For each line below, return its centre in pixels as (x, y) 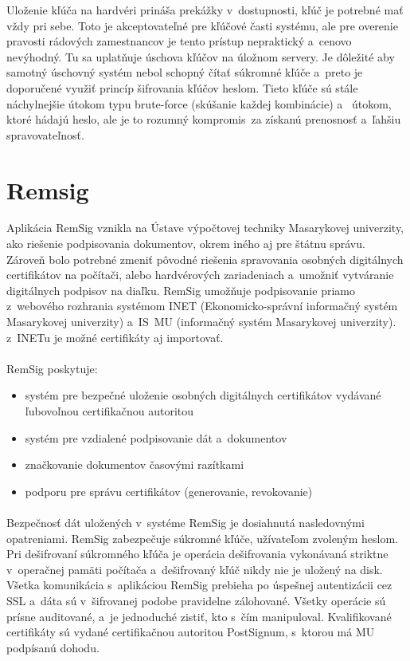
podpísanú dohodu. (53, 647)
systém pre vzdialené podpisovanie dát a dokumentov (156, 437)
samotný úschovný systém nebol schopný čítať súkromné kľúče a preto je (185, 72)
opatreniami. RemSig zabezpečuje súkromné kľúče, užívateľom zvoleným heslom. (202, 538)
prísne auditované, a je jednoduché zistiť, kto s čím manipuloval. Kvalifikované (199, 616)
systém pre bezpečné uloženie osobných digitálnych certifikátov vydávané (203, 395)
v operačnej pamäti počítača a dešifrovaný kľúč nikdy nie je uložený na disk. (195, 569)
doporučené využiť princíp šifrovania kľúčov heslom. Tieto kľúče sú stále (182, 87)
